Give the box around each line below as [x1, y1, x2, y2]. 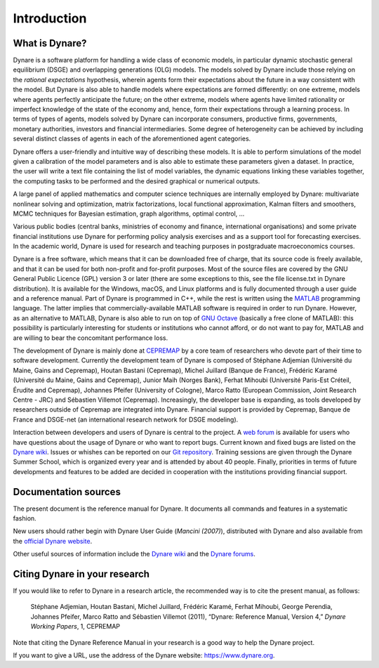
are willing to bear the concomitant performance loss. [13, 334, 168, 342]
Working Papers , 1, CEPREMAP [30, 622, 121, 631]
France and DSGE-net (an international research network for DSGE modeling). [13, 415, 239, 424]
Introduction [13, 11, 87, 26]
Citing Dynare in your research [13, 568, 150, 579]
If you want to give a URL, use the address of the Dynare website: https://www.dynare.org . [13, 651, 275, 660]
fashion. [13, 513, 36, 523]
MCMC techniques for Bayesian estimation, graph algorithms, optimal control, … [13, 209, 245, 218]
